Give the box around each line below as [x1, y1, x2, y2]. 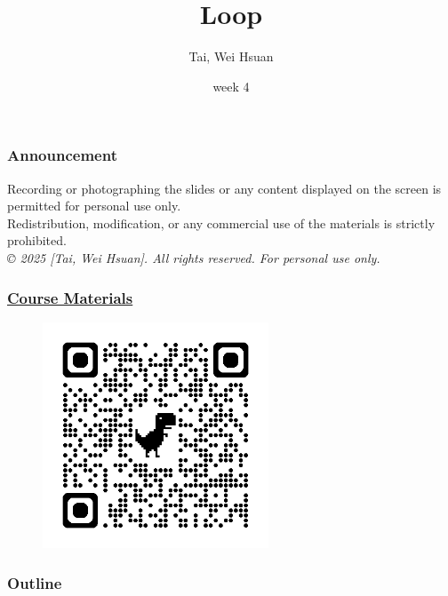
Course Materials [7, 286, 133, 308]
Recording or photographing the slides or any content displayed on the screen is [7, 179, 442, 197]
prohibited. [7, 231, 67, 250]
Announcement [7, 144, 117, 166]
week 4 [212, 76, 250, 95]
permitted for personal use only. [7, 196, 181, 215]
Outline [7, 571, 62, 593]
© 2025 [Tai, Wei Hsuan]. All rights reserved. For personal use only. [7, 248, 380, 266]
